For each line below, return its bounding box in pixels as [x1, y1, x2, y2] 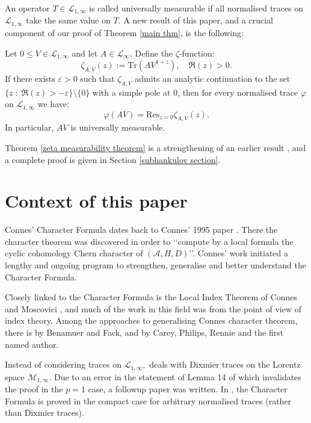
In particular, [5, 121, 54, 134]
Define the [135, 46, 173, 59]
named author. [5, 338, 59, 350]
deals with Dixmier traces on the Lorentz [149, 358, 301, 371]
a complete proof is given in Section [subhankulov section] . [5, 153, 221, 165]
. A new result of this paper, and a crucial [118, 14, 273, 26]
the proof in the [5, 383, 63, 395]
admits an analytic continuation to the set [135, 72, 291, 84]
